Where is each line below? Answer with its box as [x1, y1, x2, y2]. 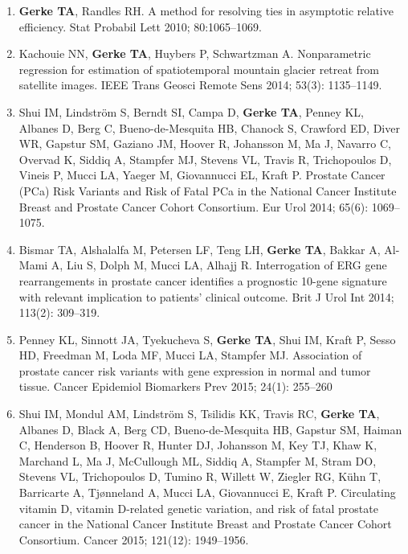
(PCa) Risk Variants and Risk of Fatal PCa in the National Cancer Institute [18, 182, 397, 199]
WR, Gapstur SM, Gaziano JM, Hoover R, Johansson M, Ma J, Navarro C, [18, 135, 391, 152]
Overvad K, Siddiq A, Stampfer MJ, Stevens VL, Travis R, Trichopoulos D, [18, 150, 392, 167]
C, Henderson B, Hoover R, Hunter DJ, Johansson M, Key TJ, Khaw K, [18, 437, 377, 453]
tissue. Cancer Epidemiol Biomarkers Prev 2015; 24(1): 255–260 [18, 378, 333, 395]
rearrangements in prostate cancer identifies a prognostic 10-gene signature [18, 272, 387, 289]
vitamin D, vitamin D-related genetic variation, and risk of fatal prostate [18, 499, 378, 516]
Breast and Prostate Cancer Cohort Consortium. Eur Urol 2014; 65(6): [18, 198, 369, 215]
